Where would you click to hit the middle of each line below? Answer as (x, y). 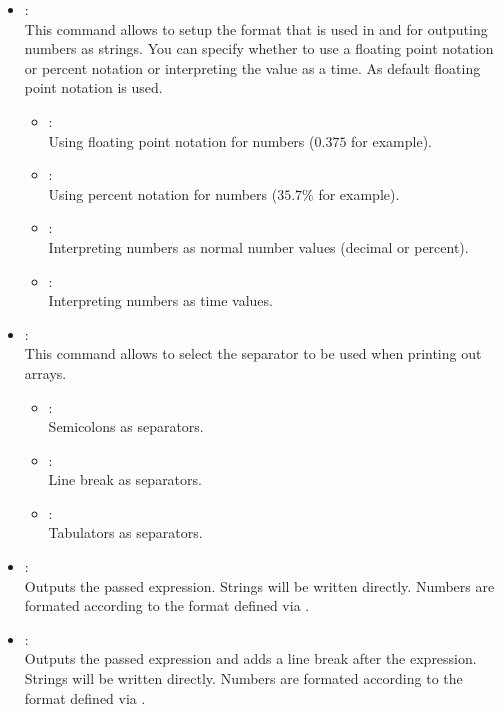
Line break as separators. (125, 479)
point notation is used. (93, 87)
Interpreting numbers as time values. (160, 300)
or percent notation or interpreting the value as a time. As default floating (252, 67)
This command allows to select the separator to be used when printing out (253, 353)
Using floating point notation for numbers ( (181, 140)
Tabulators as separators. (125, 532)
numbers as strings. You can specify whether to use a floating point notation (259, 48)
